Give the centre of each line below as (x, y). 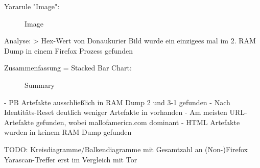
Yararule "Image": (32, 6)
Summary (40, 85)
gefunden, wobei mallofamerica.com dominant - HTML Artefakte (138, 122)
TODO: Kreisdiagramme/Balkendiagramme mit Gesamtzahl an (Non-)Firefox (126, 149)
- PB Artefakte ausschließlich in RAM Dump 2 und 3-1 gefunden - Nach (117, 102)
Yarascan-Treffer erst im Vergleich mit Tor (71, 159)
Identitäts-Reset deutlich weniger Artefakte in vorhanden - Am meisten (116, 112)
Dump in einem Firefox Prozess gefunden (69, 50)
